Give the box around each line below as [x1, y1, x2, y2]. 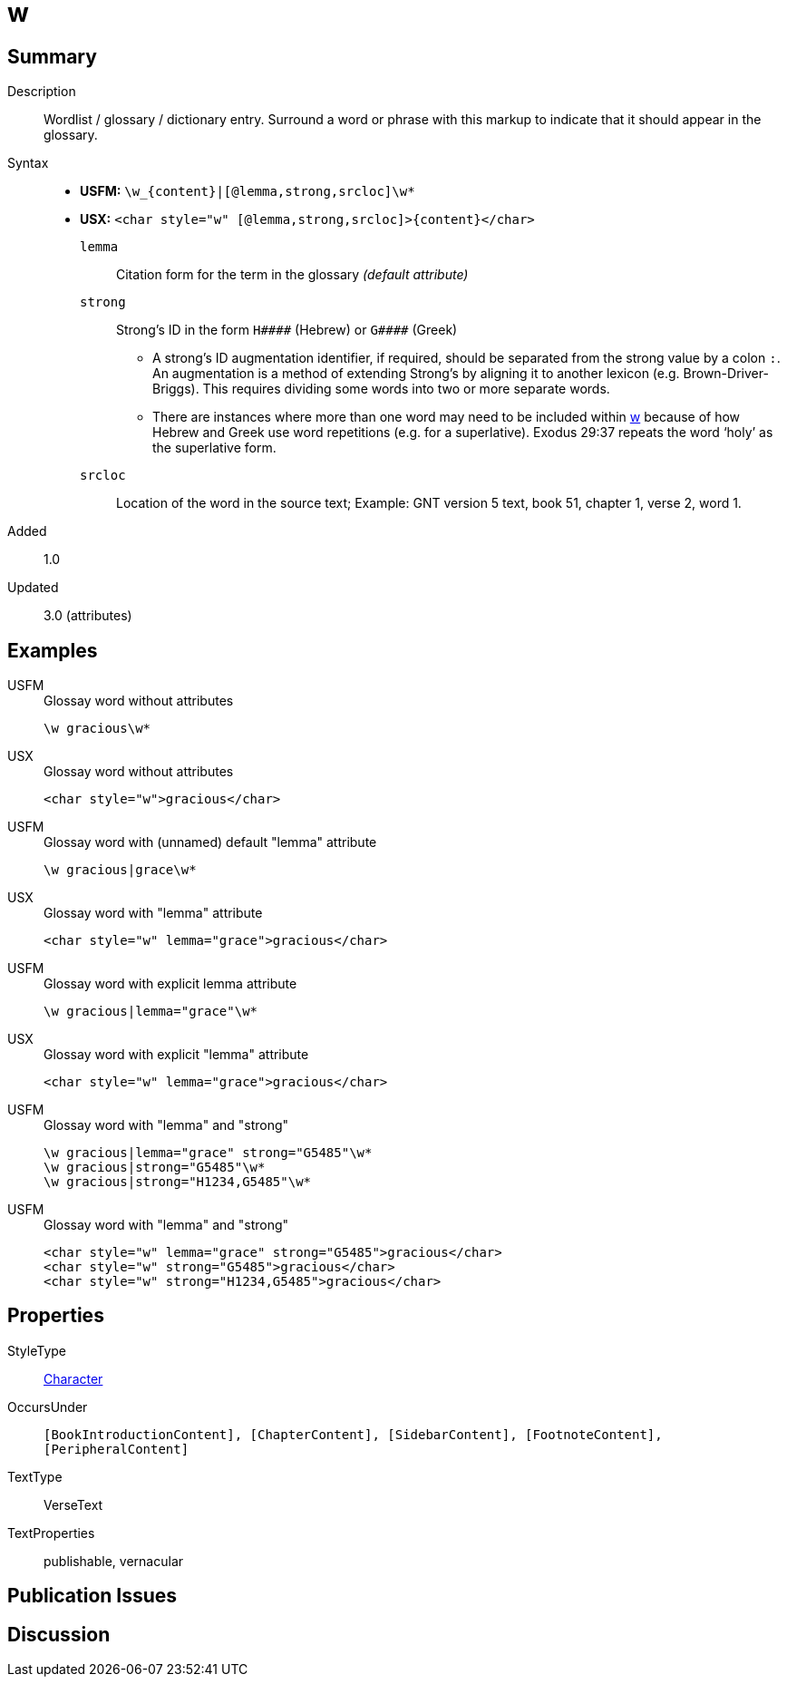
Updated [7, 579, 59, 596]
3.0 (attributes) [44, 608, 132, 624]
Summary [7, 44, 97, 68]
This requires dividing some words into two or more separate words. [202, 381, 610, 397]
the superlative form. [152, 440, 277, 456]
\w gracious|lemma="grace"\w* [44, 1004, 258, 1019]
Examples [7, 638, 98, 662]
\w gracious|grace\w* [44, 862, 197, 878]
